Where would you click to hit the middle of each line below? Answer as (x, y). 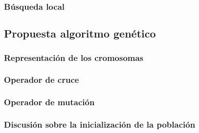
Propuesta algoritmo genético (80, 33)
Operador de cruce (42, 80)
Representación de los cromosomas (74, 57)
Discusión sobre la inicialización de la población (100, 124)
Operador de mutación (49, 102)
